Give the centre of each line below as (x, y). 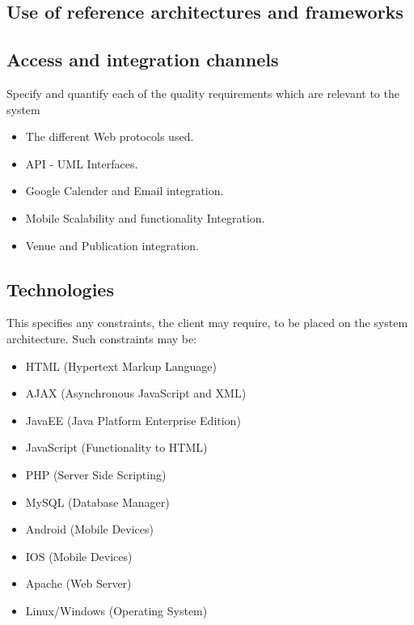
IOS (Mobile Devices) (79, 556)
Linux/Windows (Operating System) (116, 610)
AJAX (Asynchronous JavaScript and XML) (136, 393)
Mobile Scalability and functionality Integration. (145, 217)
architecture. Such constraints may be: (102, 338)
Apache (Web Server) (78, 583)
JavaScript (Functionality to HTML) (116, 447)
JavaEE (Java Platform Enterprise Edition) (133, 420)
